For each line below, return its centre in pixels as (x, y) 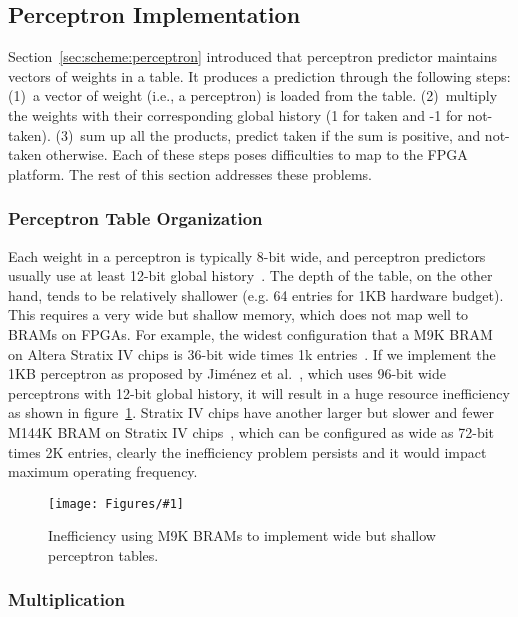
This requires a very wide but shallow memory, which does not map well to (238, 314)
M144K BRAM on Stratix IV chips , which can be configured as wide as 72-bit (251, 431)
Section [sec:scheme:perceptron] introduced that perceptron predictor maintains (252, 56)
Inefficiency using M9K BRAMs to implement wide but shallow (242, 535)
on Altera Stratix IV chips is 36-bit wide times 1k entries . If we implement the (252, 353)
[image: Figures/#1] (116, 503)
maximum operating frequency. (103, 471)
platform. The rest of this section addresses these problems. (190, 173)
